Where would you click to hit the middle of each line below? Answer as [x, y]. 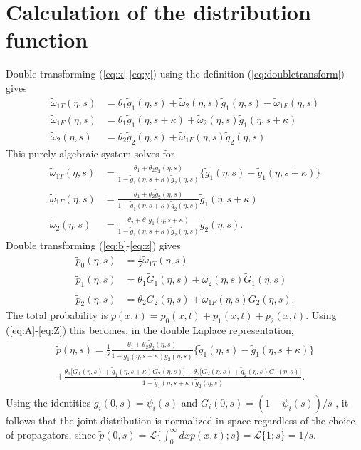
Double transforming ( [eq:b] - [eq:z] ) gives [93, 245]
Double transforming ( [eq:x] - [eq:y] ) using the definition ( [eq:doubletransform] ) [175, 74]
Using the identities [48, 403]
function [47, 40]
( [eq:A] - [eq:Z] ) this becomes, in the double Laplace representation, [150, 330]
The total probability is [57, 315]
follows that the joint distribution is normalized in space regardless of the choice [180, 420]
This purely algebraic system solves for [90, 153]
